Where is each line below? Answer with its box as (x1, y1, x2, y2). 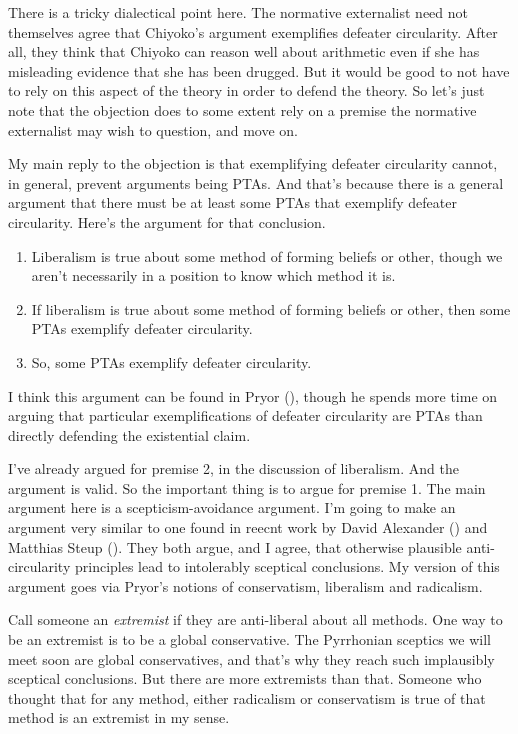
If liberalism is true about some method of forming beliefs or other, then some (31, 298, 511, 319)
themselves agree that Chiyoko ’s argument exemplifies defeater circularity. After (8, 21, 498, 42)
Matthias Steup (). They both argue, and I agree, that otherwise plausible (8, 536, 462, 557)
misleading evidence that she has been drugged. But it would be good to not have (8, 60, 510, 81)
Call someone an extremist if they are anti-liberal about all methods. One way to (8, 609, 503, 630)
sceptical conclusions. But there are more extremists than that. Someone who (8, 668, 482, 689)
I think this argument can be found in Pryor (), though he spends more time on (8, 385, 498, 406)
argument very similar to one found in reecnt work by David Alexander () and (8, 517, 488, 538)
